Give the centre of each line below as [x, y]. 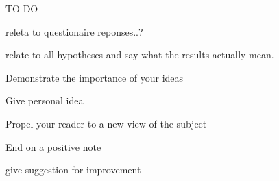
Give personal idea [45, 100]
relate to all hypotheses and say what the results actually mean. [140, 55]
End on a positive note [53, 146]
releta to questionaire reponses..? [74, 31]
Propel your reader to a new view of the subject [106, 123]
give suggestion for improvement [73, 170]
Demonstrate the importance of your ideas [95, 77]
